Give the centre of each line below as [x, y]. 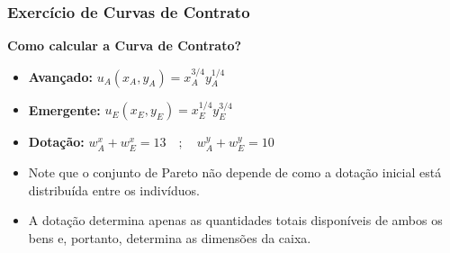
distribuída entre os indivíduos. [114, 190]
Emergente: [64, 109]
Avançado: [60, 76]
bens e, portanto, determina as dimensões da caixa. [170, 237]
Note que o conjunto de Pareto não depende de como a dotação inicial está [235, 172]
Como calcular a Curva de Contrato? [125, 45]
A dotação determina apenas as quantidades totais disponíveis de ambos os [235, 220]
